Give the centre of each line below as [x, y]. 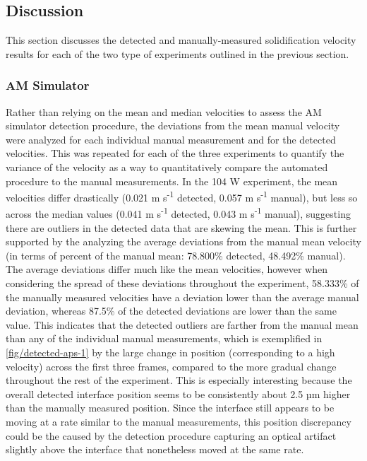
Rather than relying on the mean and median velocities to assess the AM [164, 111]
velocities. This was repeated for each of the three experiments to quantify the [175, 153]
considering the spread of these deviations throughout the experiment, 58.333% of [182, 283]
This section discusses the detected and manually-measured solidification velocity [181, 40]
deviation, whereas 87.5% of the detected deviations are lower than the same [171, 311]
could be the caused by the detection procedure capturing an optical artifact [171, 435]
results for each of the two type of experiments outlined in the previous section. [178, 53]
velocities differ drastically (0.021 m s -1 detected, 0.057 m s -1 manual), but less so [182, 196]
